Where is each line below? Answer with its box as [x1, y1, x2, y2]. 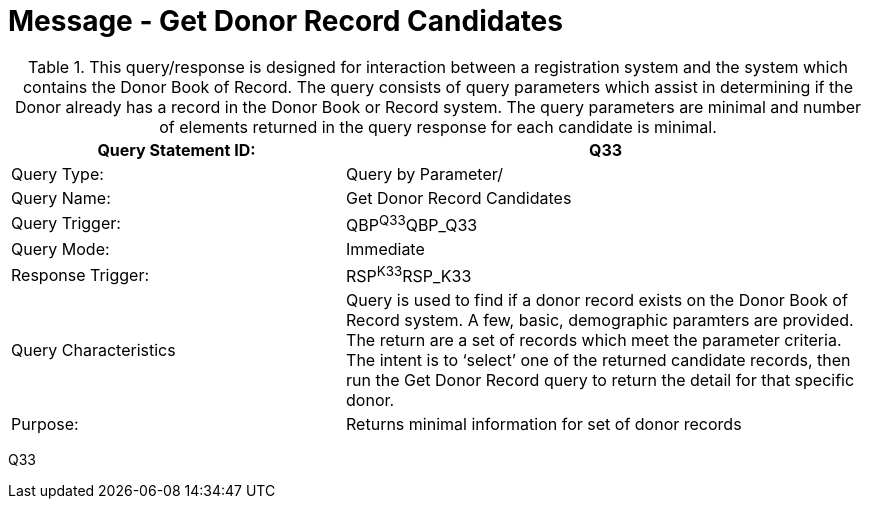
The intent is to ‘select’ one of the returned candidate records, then [346, 350, 851, 371]
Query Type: [11, 163, 104, 184]
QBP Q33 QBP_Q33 [346, 211, 478, 236]
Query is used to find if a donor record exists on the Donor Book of [346, 290, 848, 311]
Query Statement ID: [97, 139, 256, 160]
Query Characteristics [11, 340, 176, 361]
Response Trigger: [11, 264, 150, 285]
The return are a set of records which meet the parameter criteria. [346, 330, 842, 351]
